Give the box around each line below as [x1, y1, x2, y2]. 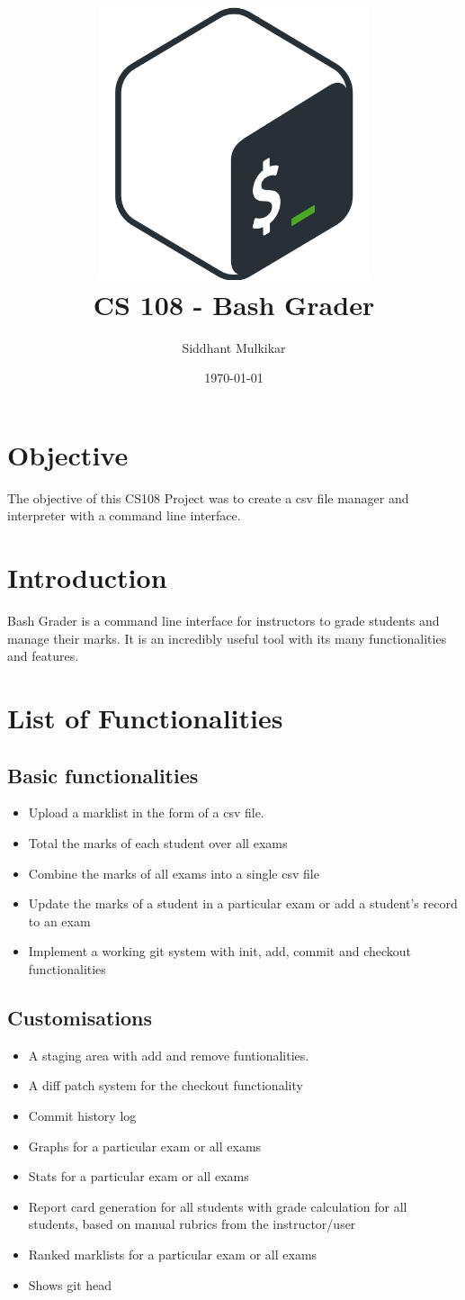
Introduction [7, 559, 167, 596]
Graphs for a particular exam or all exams [28, 1136, 262, 1155]
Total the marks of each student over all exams [28, 834, 288, 853]
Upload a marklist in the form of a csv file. [28, 803, 264, 822]
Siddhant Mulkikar [182, 338, 286, 357]
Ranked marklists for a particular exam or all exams [28, 1244, 317, 1263]
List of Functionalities [7, 700, 283, 736]
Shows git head [28, 1275, 112, 1294]
